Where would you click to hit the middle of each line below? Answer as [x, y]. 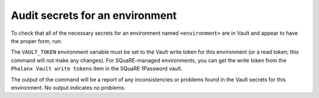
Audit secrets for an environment [94, 15]
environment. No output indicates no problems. [68, 87]
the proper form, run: [36, 41]
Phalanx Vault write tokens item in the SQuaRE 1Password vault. [97, 68]
